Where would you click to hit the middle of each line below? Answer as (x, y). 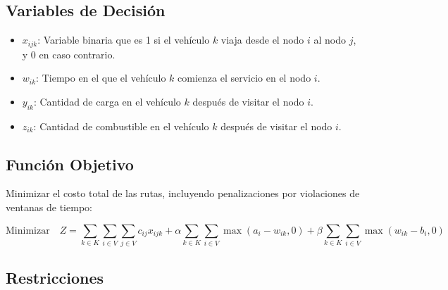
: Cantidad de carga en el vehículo (107, 101)
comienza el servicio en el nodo (244, 78)
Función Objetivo (70, 164)
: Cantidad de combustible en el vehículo (121, 126)
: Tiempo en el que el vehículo (101, 78)
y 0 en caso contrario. (69, 54)
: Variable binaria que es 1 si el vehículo (124, 40)
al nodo (330, 40)
